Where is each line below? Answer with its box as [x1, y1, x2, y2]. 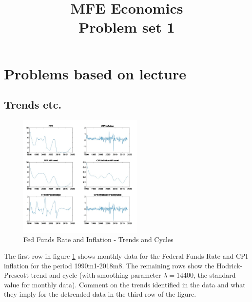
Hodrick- [216, 260, 243, 270]
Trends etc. [4, 97, 62, 112]
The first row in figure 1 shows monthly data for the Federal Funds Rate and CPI [4, 251, 248, 261]
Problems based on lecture [4, 63, 186, 83]
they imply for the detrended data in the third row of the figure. [4, 289, 196, 299]
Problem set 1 [78, 17, 175, 37]
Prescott [4, 270, 29, 280]
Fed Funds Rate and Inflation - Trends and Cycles [23, 234, 174, 245]
